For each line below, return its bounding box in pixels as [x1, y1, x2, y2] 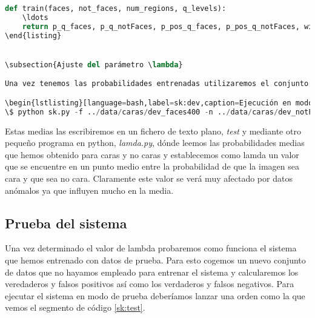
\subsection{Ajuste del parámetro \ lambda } [5, 60, 183, 69]
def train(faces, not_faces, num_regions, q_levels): [5, 4, 227, 13]
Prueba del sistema [5, 213, 127, 232]
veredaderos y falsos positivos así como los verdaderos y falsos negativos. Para [5, 277, 294, 290]
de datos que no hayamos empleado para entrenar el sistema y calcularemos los [5, 265, 299, 278]
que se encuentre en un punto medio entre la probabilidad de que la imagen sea [5, 160, 299, 173]
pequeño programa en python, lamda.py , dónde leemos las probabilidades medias [5, 136, 305, 149]
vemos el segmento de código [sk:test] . [5, 301, 145, 314]
